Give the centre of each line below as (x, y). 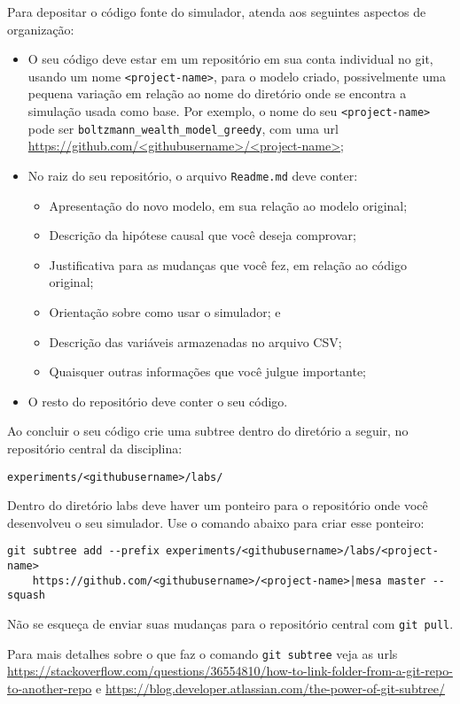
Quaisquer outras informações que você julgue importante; (207, 371)
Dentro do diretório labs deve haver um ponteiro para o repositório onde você (218, 505)
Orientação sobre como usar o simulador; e (165, 311)
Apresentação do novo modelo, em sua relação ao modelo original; (228, 205)
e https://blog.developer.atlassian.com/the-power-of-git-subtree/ (271, 688)
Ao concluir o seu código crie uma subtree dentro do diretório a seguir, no (208, 431)
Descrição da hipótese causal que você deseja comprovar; (203, 235)
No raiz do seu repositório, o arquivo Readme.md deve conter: (193, 175)
